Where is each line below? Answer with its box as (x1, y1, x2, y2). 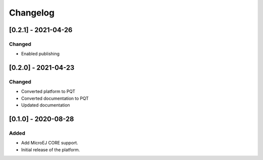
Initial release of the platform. (21, 146, 80, 153)
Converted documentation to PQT (21, 95, 89, 101)
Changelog (9, 7, 55, 18)
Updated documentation (21, 102, 70, 108)
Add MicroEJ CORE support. (21, 140, 78, 146)
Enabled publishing (21, 51, 60, 57)
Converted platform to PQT (21, 89, 75, 94)
